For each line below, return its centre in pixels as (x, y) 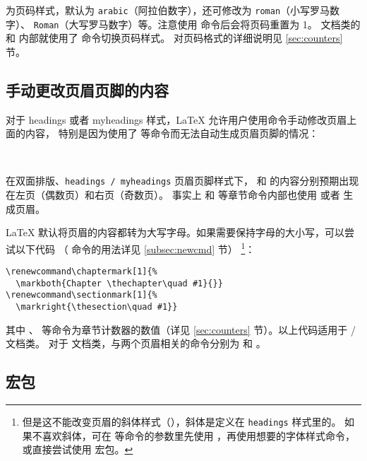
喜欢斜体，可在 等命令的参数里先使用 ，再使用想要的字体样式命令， (199, 435)
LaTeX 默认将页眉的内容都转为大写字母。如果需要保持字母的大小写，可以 (175, 232)
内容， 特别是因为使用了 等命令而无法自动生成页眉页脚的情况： (172, 133)
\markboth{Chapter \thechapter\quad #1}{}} (119, 283)
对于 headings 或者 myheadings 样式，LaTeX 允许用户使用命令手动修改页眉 (176, 119)
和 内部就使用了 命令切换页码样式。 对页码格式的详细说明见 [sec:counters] (174, 38)
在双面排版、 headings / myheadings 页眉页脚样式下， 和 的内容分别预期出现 (182, 181)
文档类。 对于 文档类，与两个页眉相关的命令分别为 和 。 (136, 343)
